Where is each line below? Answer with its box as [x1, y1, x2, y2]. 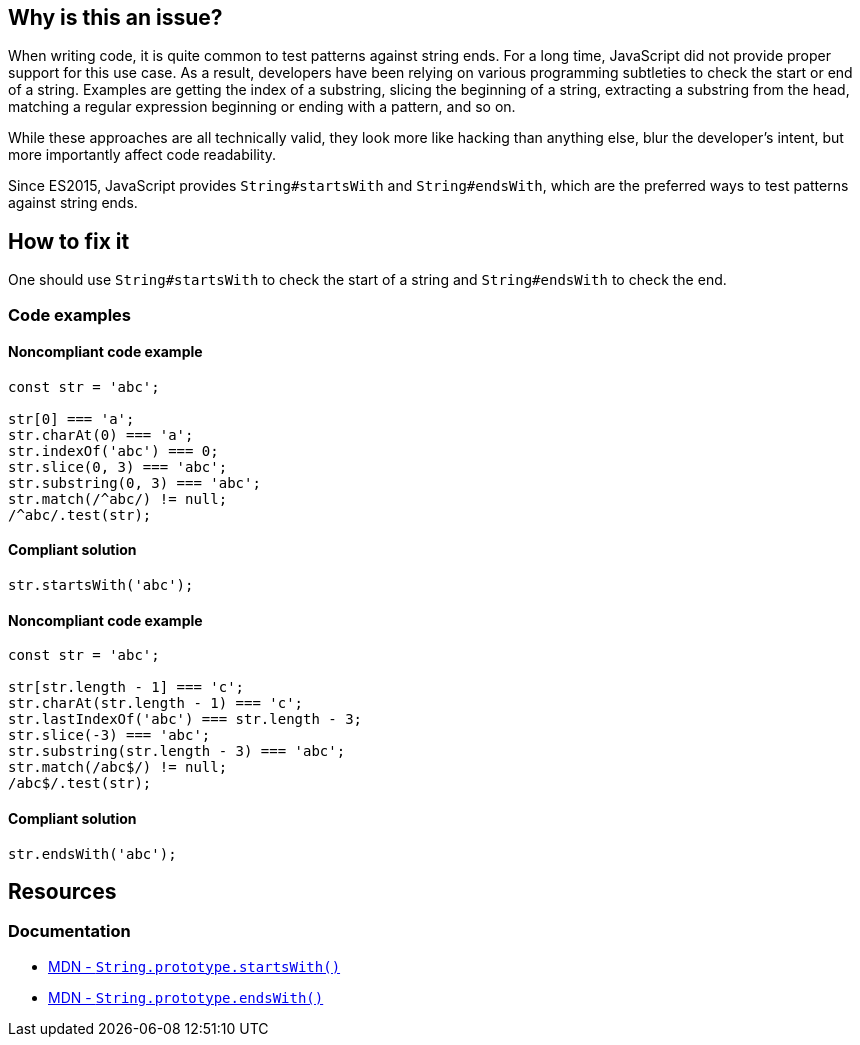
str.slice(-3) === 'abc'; [8, 727, 211, 744]
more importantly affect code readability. [8, 146, 277, 164]
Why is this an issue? [8, 5, 223, 30]
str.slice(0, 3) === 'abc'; [8, 458, 228, 475]
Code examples [8, 304, 132, 325]
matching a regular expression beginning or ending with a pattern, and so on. [8, 98, 516, 116]
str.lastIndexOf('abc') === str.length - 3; [8, 711, 363, 728]
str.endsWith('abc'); [8, 845, 177, 862]
